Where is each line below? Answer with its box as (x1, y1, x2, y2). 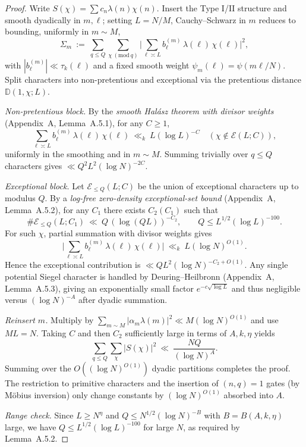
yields (254, 327, 275, 339)
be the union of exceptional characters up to (137, 179, 299, 192)
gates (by (266, 377, 300, 389)
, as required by (183, 420, 240, 433)
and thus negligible (231, 282, 301, 294)
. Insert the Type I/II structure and (156, 2, 287, 14)
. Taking (36, 327, 67, 339)
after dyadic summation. (78, 293, 168, 306)
